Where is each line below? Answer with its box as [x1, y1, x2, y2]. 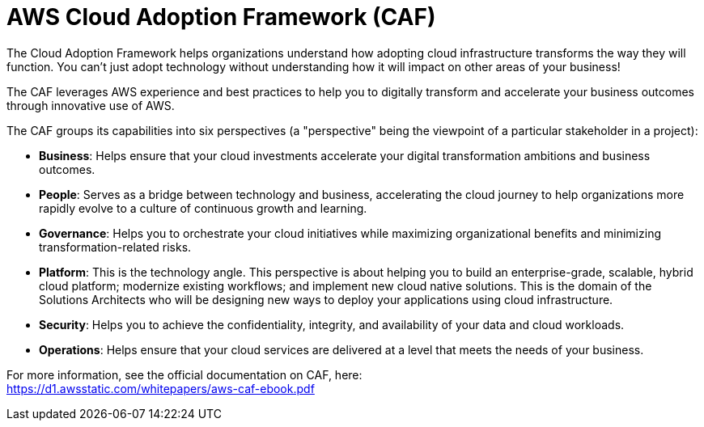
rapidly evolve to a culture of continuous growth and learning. [39, 201, 367, 215]
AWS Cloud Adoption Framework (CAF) [6, 3, 436, 31]
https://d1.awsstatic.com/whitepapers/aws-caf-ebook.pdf [6, 381, 315, 395]
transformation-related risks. [39, 239, 192, 254]
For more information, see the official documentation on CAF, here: [6, 367, 363, 382]
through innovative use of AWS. [6, 98, 175, 112]
